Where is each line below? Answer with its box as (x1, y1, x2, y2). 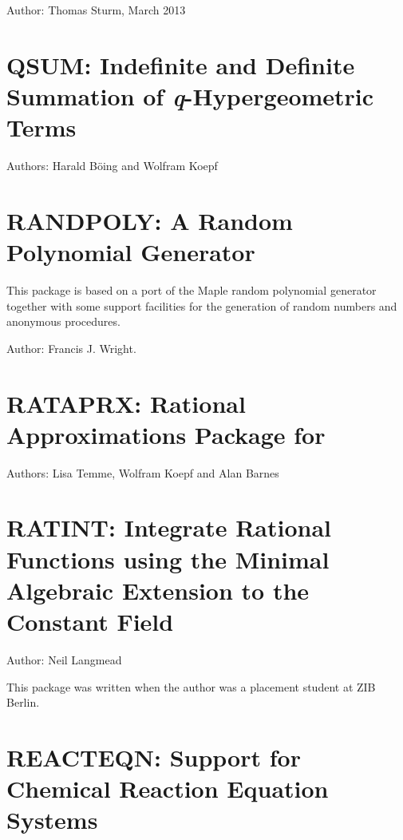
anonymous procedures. (6, 313, 121, 330)
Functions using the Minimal (6, 542, 330, 575)
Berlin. (6, 694, 40, 711)
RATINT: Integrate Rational (6, 511, 332, 544)
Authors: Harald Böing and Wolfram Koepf (6, 157, 218, 174)
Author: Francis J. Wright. (6, 339, 136, 356)
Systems (6, 803, 98, 836)
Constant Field (6, 605, 174, 638)
